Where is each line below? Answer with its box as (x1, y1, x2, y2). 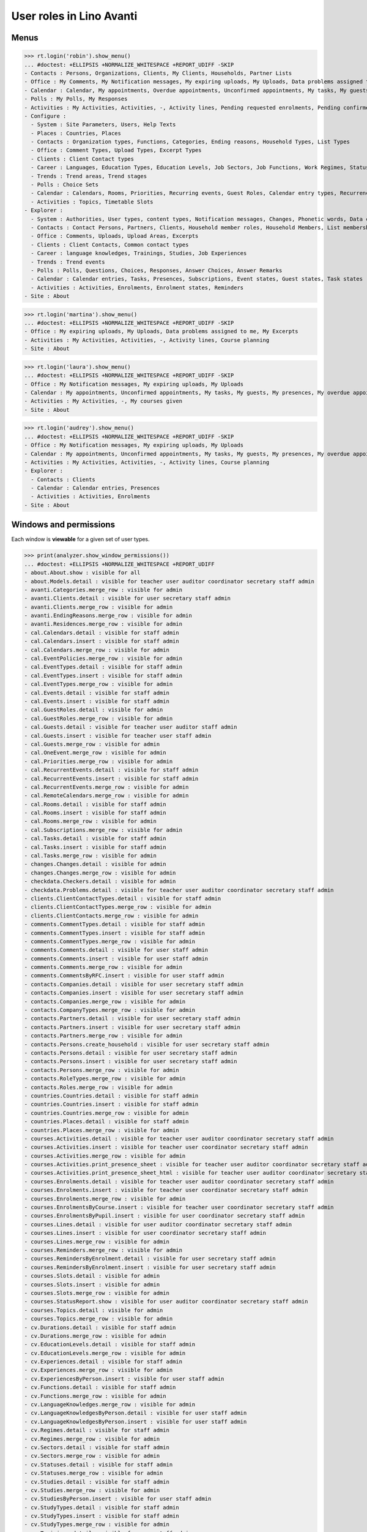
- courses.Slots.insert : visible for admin (24, 1281, 160, 1288)
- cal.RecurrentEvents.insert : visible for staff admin (24, 775, 199, 782)
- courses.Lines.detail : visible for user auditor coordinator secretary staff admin (24, 1221, 292, 1228)
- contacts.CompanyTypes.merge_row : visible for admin (24, 1007, 196, 1014)
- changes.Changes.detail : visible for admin (24, 861, 166, 868)
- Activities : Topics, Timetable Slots (31, 198, 154, 205)
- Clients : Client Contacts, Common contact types (31, 241, 189, 248)
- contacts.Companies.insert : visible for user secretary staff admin (24, 990, 244, 996)
